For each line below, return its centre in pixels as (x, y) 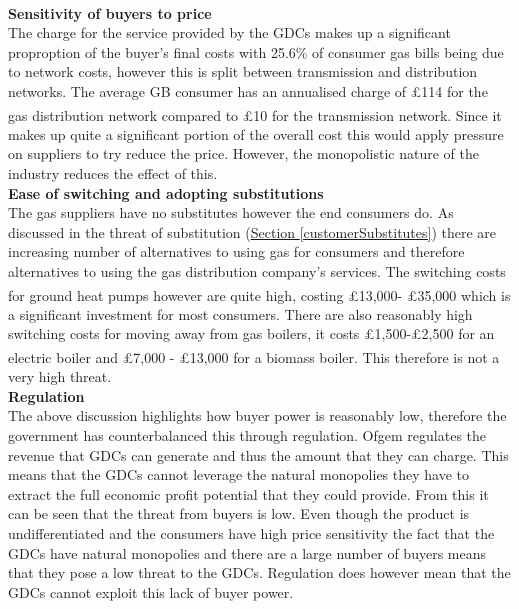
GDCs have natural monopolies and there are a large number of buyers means (247, 552)
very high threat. (60, 376)
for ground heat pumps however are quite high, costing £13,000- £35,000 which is (259, 294)
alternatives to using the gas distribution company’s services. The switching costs (257, 270)
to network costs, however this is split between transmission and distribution (243, 71)
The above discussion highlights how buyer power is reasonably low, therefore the (257, 415)
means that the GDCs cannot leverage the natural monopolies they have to (239, 474)
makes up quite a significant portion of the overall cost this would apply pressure (256, 133)
